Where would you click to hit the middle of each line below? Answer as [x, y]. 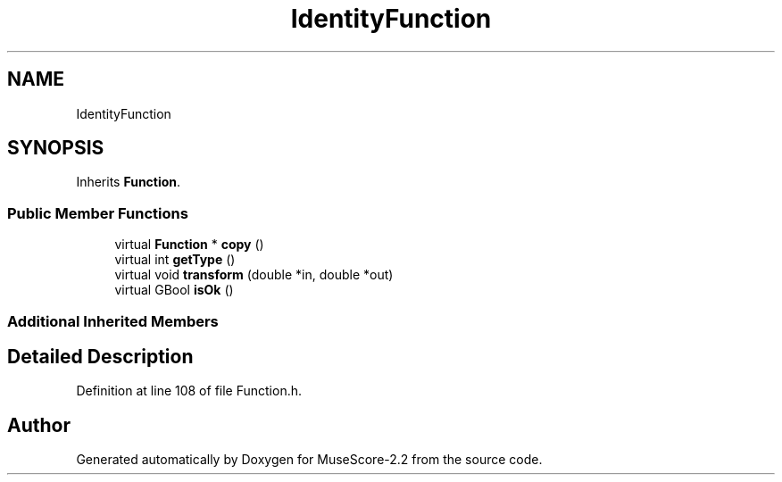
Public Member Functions [98, 213]
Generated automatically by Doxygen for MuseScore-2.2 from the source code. [309, 460]
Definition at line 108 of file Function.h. [189, 391]
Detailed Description [100, 356]
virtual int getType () [175, 260]
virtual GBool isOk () [174, 290]
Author [39, 425]
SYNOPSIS [56, 148]
